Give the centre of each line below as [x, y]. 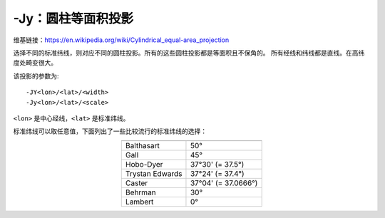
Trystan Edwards [154, 173]
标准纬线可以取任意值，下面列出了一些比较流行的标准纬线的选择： [110, 131]
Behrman [140, 192]
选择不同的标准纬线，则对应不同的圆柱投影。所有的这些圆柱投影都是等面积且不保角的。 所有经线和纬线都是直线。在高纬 [189, 53]
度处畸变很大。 [35, 63]
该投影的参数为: [36, 76]
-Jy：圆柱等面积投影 [73, 19]
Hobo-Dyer [144, 164]
